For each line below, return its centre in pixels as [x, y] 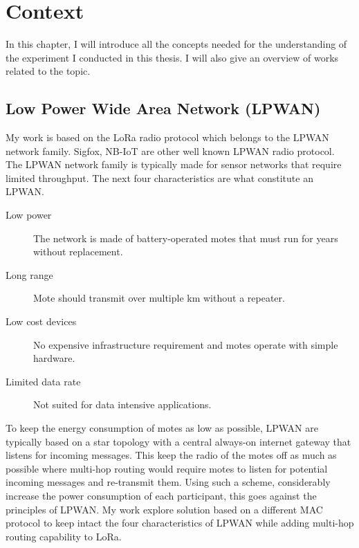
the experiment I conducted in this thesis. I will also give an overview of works [172, 57]
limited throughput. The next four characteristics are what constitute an [159, 177]
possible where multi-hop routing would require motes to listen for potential [167, 468]
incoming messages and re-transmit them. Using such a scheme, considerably [168, 482]
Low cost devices [41, 321]
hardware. [54, 358]
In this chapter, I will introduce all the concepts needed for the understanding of [176, 44]
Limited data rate [43, 381]
